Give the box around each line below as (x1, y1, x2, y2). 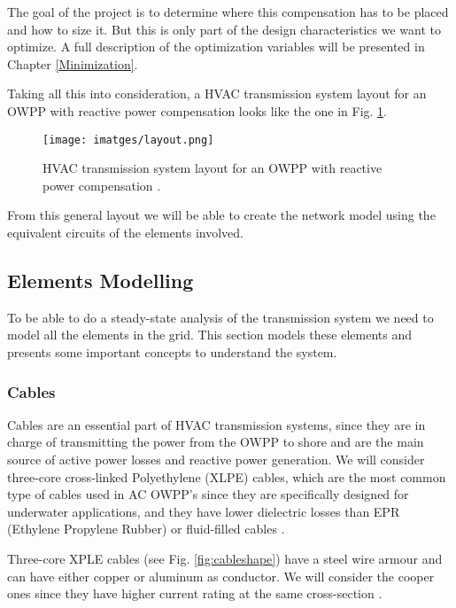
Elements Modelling (7, 266, 194, 293)
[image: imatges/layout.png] (43, 133, 214, 146)
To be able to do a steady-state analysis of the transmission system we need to (7, 308, 434, 326)
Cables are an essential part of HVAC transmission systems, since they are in (7, 415, 426, 433)
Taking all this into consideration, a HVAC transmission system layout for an (7, 84, 427, 103)
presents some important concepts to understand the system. (7, 342, 337, 361)
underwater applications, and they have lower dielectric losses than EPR (7, 502, 400, 520)
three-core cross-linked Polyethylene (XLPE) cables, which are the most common (7, 467, 446, 486)
